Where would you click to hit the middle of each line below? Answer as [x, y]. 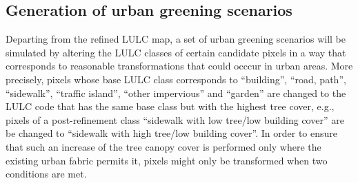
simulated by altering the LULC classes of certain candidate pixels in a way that [176, 52]
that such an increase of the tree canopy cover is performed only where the [163, 146]
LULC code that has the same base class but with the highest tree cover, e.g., [170, 106]
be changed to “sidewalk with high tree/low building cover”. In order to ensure [172, 133]
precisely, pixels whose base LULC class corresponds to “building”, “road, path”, [176, 79]
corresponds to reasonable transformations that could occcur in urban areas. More [179, 66]
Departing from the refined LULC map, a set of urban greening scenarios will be [176, 39]
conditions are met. [46, 174]
